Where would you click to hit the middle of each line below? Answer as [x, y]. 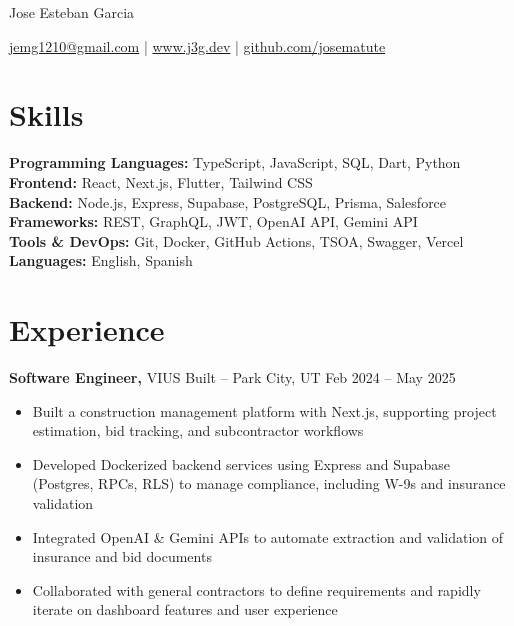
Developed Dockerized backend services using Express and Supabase [241, 463]
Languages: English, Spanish [101, 260]
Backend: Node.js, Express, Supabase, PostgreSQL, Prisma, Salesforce [228, 201]
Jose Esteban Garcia [72, 12]
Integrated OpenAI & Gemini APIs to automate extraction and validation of [268, 536]
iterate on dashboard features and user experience [185, 609]
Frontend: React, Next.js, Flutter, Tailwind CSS [161, 181]
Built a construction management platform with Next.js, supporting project [264, 410]
